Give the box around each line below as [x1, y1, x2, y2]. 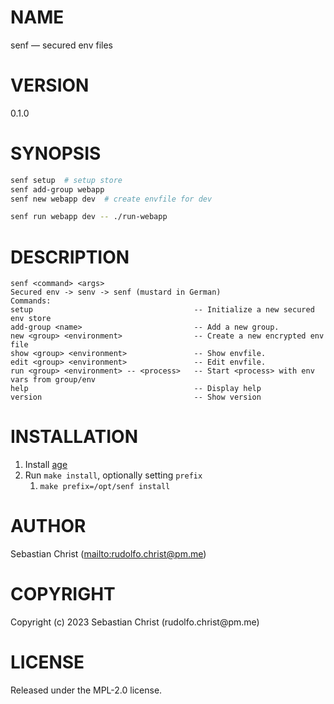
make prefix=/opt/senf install [39, 482, 171, 492]
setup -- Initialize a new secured [10, 305, 315, 315]
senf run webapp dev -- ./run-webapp [10, 212, 168, 222]
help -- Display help [10, 384, 262, 394]
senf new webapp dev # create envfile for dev [10, 194, 213, 204]
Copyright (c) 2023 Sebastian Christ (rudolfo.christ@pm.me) [10, 616, 260, 628]
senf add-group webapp [10, 184, 105, 195]
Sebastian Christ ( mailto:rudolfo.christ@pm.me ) [10, 548, 207, 560]
